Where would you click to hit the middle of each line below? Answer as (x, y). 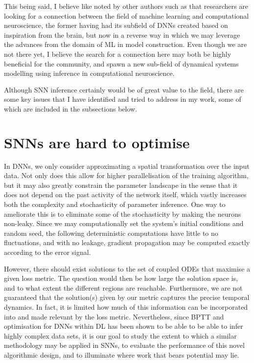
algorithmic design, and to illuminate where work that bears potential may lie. (122, 354)
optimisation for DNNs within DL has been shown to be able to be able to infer (124, 326)
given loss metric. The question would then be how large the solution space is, (121, 278)
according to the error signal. (47, 252)
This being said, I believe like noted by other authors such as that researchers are (126, 6)
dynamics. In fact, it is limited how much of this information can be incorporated (126, 306)
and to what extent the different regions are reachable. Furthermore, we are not (123, 287)
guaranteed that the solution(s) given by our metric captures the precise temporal (127, 297)
